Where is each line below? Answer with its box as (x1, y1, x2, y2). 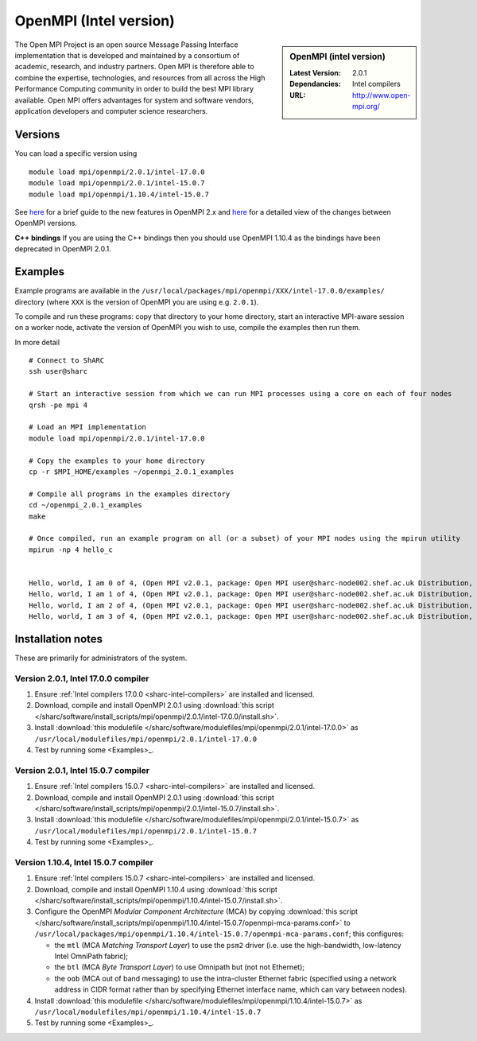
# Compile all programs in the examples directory (29, 489, 231, 499)
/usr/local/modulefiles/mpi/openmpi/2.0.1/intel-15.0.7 (34, 826, 258, 835)
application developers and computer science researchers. (14, 106, 208, 115)
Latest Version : (289, 68, 341, 77)
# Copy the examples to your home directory (29, 456, 206, 465)
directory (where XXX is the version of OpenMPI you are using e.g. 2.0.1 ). (14, 297, 259, 306)
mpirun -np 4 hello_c (29, 545, 113, 554)
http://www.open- (352, 90, 411, 99)
